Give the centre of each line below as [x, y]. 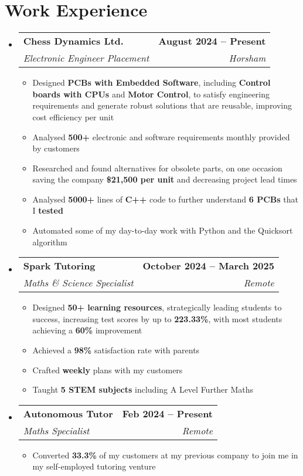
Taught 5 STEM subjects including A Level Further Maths [143, 389]
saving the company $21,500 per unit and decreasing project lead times [165, 179]
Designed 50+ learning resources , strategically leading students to [157, 307]
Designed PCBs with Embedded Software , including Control [151, 82]
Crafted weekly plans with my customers [108, 369]
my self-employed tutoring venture [94, 466]
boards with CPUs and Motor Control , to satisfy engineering [151, 94]
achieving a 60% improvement [87, 330]
